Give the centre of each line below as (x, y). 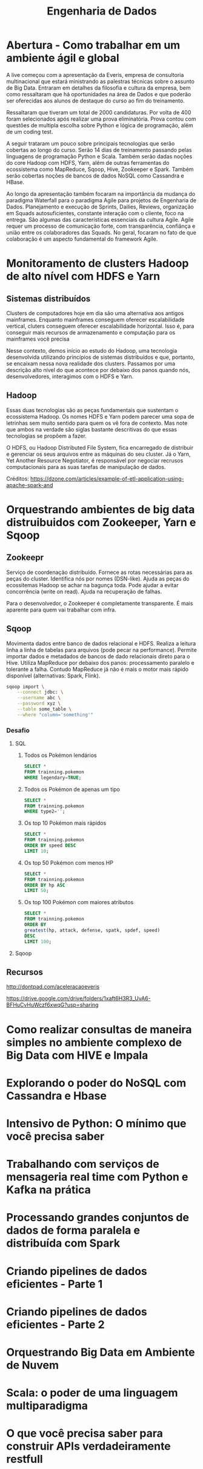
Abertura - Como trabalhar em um (93, 45)
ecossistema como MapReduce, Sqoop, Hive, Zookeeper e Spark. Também (100, 169)
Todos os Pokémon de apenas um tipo (72, 789)
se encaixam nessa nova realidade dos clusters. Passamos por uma (91, 363)
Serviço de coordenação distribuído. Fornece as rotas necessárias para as (99, 572)
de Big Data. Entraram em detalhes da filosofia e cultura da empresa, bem (98, 88)
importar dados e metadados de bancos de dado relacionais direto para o (98, 656)
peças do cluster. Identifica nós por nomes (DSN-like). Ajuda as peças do (98, 578)
